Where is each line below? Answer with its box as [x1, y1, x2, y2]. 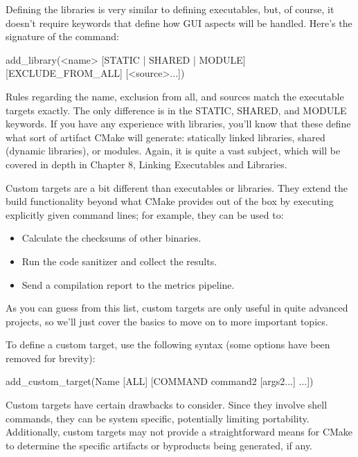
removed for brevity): [6, 350, 96, 365]
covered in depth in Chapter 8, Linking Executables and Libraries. [6, 156, 287, 171]
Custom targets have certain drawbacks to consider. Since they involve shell [6, 397, 328, 412]
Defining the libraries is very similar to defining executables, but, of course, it [6, 2, 334, 16]
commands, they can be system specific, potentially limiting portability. [6, 411, 310, 425]
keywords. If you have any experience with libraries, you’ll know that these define [6, 116, 351, 131]
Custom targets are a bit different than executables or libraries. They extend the [6, 180, 348, 195]
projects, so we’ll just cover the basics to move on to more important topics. [6, 314, 328, 328]
